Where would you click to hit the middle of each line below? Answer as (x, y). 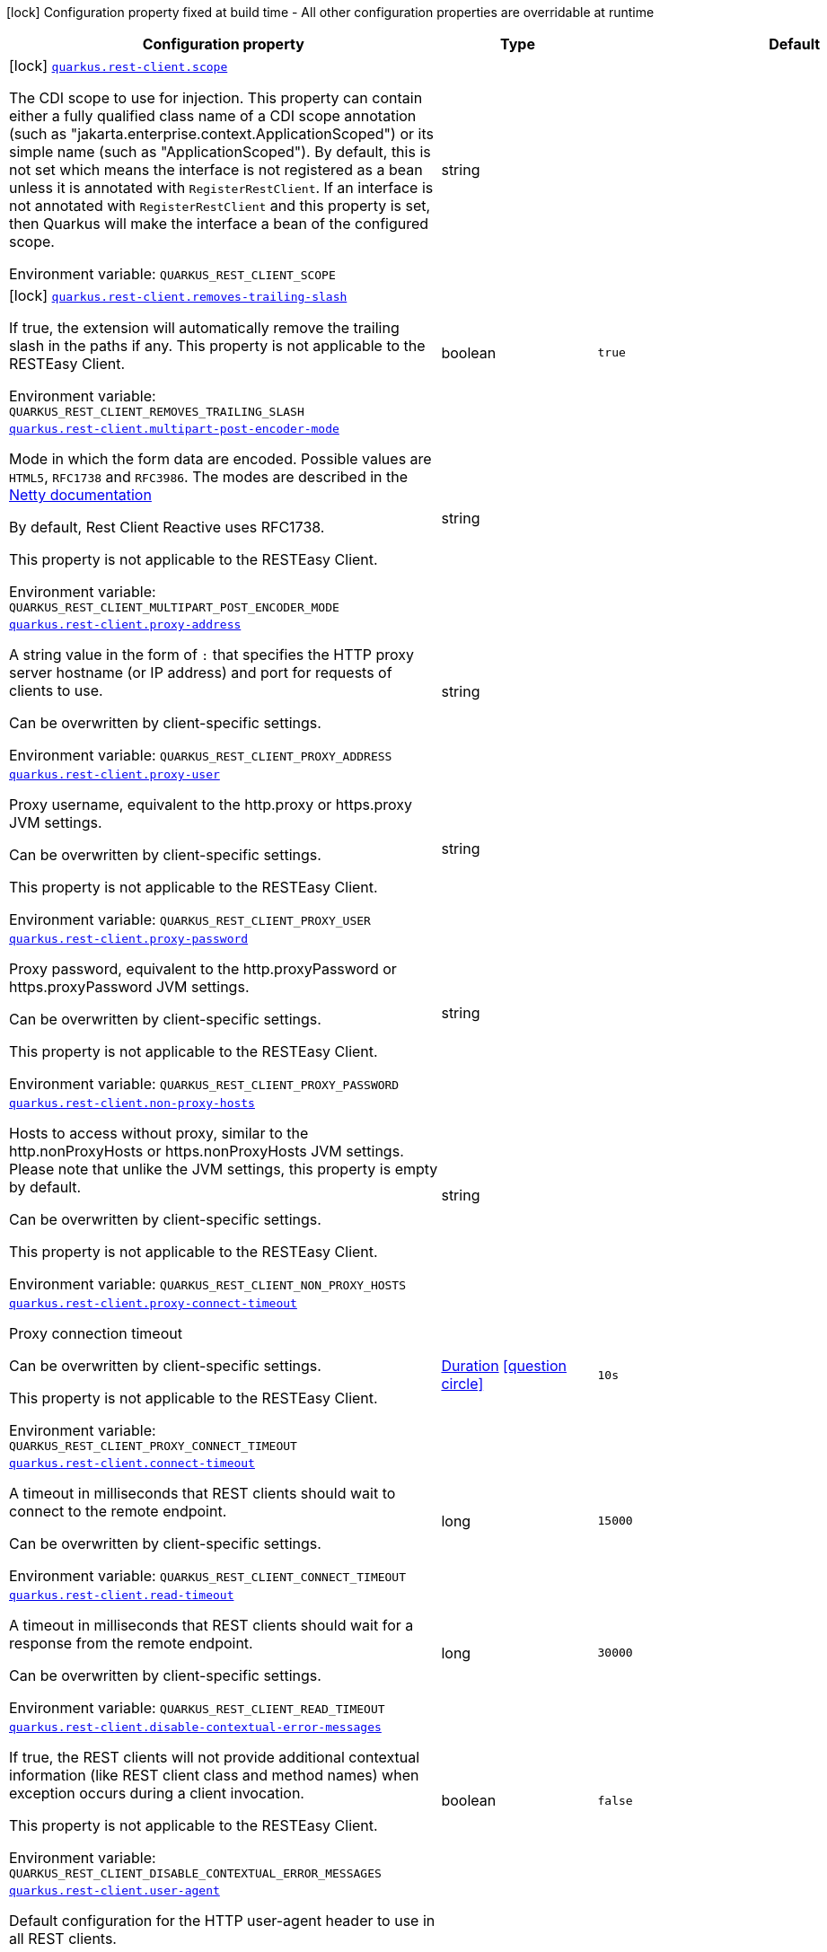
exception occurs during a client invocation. (157, 1793)
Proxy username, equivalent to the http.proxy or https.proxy (211, 805)
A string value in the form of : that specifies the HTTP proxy (212, 655)
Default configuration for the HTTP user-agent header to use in (222, 1921)
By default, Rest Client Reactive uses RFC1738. (167, 527)
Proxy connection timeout (96, 1333)
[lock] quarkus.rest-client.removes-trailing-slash (178, 295)
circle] (462, 1384)
